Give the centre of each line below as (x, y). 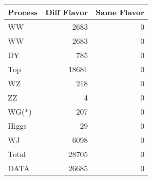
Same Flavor (120, 12)
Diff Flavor (67, 12)
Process (23, 12)
